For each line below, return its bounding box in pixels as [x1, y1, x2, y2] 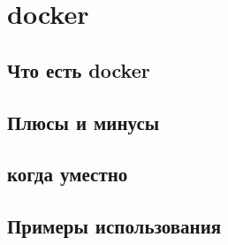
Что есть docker [7, 56, 150, 83]
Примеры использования [7, 212, 222, 240]
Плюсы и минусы [7, 108, 160, 135]
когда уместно [7, 160, 128, 188]
